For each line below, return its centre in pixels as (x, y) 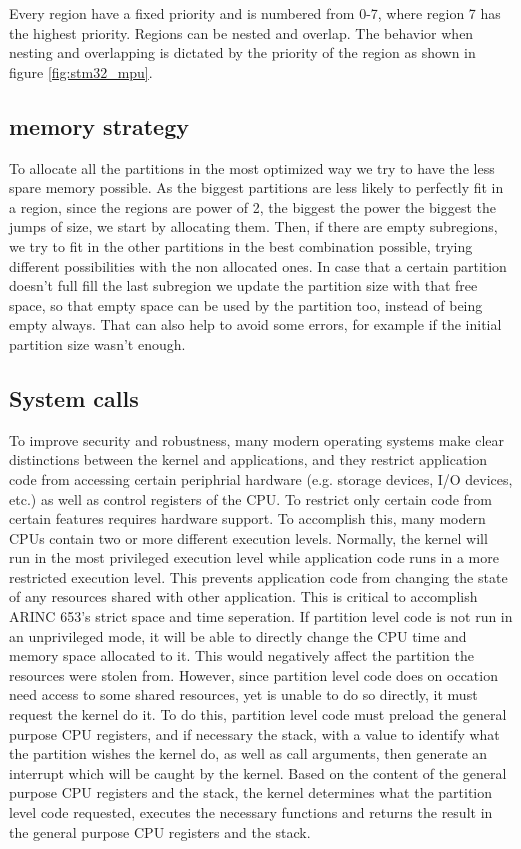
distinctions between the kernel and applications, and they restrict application (248, 459)
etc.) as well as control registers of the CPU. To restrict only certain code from (251, 498)
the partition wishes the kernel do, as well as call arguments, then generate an (248, 753)
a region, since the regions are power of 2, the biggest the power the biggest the (252, 206)
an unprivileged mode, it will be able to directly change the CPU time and (238, 635)
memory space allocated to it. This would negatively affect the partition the (241, 655)
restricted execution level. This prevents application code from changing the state (258, 576)
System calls (74, 397)
